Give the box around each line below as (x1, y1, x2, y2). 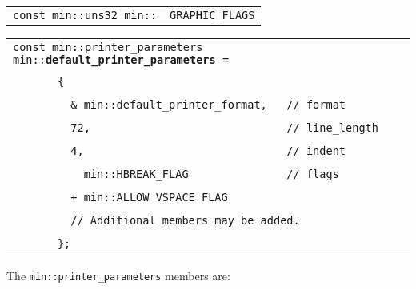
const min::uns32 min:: (13, 9, 158, 22)
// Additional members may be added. (70, 214, 300, 227)
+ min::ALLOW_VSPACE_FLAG (70, 191, 228, 204)
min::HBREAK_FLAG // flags (83, 168, 339, 180)
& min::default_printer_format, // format (70, 98, 346, 111)
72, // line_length (70, 121, 378, 134)
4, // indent (70, 144, 346, 157)
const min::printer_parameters (13, 41, 203, 53)
